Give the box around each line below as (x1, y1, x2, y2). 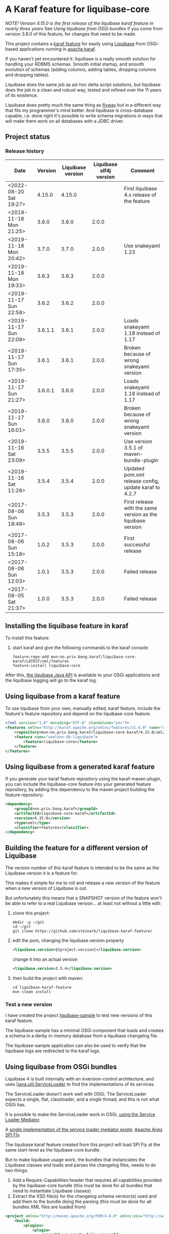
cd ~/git (12, 924, 31, 930)
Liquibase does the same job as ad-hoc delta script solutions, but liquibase (5, 82, 161, 88)
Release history (5, 147, 44, 155)
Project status (5, 132, 50, 141)
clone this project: (12, 910, 50, 916)
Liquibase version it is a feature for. (5, 870, 78, 876)
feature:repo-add (12, 654, 49, 660)
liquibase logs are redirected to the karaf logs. (5, 1048, 101, 1054)
